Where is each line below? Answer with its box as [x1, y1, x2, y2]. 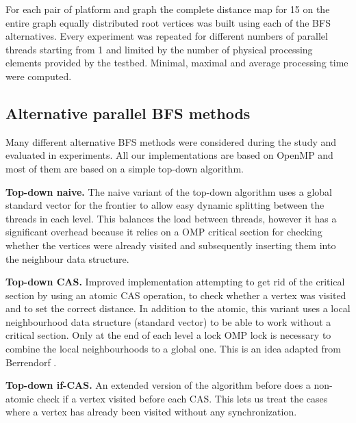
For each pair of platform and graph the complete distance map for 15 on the [5, 2, 330, 16]
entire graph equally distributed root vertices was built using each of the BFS [5, 15, 331, 29]
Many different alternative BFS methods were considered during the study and [5, 134, 337, 149]
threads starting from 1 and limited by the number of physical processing [5, 42, 313, 56]
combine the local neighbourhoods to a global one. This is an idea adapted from [5, 342, 341, 356]
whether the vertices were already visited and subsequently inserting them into [5, 238, 336, 252]
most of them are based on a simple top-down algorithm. [5, 161, 244, 175]
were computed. [5, 68, 72, 83]
